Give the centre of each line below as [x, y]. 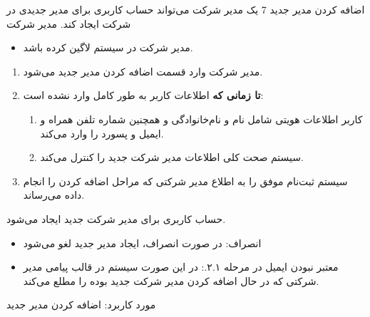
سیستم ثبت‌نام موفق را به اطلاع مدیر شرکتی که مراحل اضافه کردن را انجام [185, 181]
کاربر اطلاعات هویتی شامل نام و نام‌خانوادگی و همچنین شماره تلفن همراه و [201, 119]
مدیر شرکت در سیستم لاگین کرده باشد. [108, 47]
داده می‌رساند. [54, 195]
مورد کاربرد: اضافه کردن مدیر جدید [81, 305]
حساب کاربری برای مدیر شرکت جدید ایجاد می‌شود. [116, 218]
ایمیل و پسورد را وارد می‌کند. [102, 133]
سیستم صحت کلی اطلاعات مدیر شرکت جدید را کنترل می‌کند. [172, 157]
